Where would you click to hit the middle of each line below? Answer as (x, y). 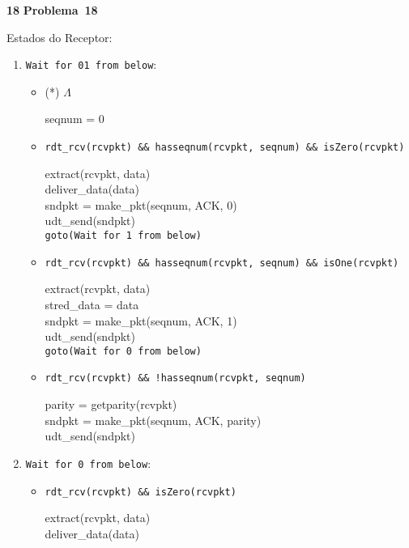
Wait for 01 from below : (91, 64)
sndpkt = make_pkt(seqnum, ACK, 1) (141, 320)
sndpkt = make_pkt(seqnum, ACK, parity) (153, 420)
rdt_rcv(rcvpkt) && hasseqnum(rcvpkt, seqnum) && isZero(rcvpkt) (225, 148)
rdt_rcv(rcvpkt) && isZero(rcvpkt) (141, 492)
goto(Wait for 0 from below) (123, 351)
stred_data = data (92, 304)
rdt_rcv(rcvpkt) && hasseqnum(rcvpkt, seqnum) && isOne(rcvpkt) (222, 263)
